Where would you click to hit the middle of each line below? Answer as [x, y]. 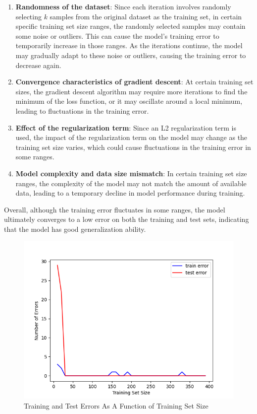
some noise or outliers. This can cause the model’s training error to [117, 35]
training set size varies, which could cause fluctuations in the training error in [133, 147]
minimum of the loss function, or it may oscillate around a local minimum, [129, 101]
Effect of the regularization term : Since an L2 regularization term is [126, 127]
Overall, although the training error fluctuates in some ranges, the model [115, 209]
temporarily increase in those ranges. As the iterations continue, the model [129, 45]
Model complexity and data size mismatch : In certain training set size [131, 173]
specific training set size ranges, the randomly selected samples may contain [130, 26]
